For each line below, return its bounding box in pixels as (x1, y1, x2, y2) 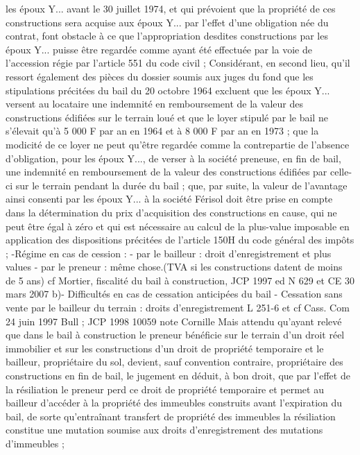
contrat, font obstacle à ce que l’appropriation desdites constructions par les (6, 28, 328, 43)
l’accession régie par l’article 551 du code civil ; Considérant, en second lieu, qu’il (6, 55, 350, 70)
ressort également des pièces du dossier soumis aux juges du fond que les (6, 69, 314, 83)
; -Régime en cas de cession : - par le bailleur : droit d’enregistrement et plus (6, 246, 332, 260)
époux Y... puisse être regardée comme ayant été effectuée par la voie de (6, 42, 312, 56)
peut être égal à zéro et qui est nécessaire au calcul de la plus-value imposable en (6, 218, 350, 233)
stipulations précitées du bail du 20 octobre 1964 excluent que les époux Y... (6, 83, 330, 97)
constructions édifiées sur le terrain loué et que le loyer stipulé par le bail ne (6, 110, 328, 124)
